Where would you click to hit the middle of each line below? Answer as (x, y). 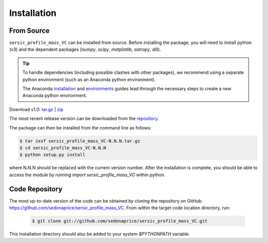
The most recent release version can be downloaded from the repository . (84, 119)
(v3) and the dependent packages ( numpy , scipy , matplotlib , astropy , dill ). (85, 49)
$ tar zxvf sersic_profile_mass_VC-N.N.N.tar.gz (80, 141)
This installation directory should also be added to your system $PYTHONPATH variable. (100, 234)
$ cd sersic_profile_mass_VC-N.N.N (63, 148)
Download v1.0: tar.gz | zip (36, 109)
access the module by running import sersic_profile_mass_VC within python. (87, 175)
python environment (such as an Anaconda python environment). (89, 79)
